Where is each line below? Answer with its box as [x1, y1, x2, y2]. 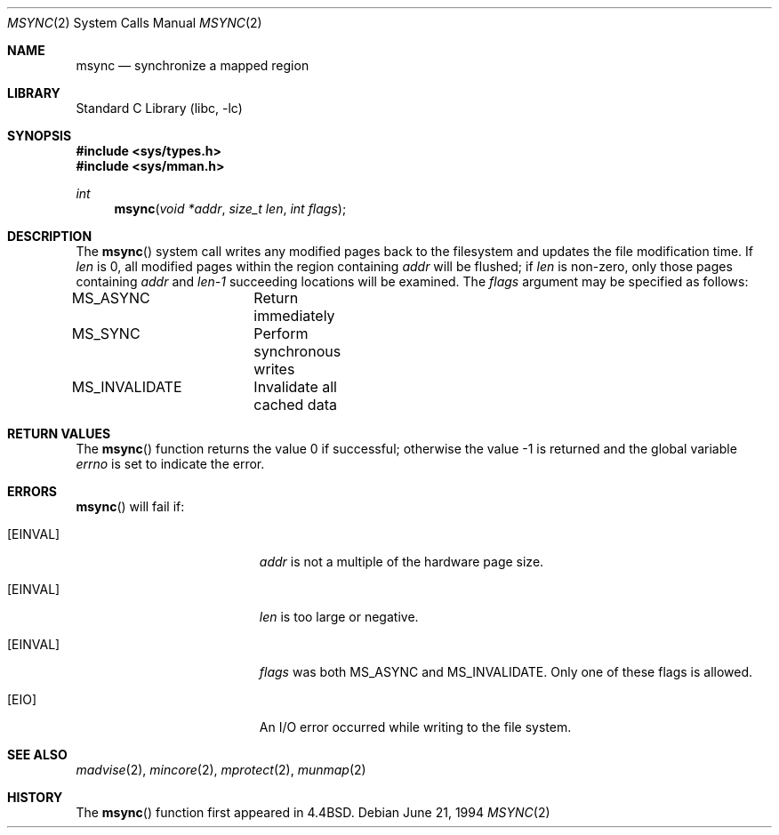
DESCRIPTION [7, 229, 92, 244]
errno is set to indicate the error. [76, 456, 265, 471]
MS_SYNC [71, 325, 141, 342]
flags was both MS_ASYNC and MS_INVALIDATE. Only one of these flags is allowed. [259, 664, 753, 679]
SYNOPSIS [7, 128, 72, 143]
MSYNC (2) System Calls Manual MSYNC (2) [7, 15, 262, 30]
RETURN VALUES [7, 426, 111, 441]
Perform [253, 325, 309, 342]
